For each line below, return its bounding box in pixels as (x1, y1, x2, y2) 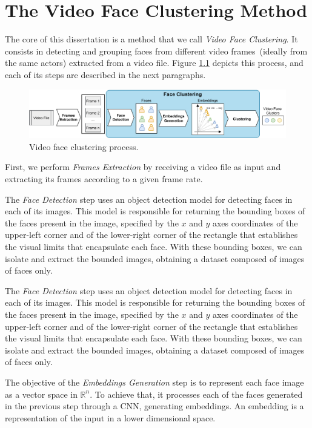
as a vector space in (5, 387, 78, 400)
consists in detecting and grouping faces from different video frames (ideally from (5, 44, 308, 57)
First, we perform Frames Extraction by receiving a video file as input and (5, 160, 281, 173)
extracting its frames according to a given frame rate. (5, 173, 203, 185)
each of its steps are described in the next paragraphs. (5, 68, 206, 81)
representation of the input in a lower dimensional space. (5, 411, 216, 424)
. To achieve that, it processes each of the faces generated (90, 387, 303, 400)
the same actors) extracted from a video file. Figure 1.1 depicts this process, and (5, 56, 304, 69)
